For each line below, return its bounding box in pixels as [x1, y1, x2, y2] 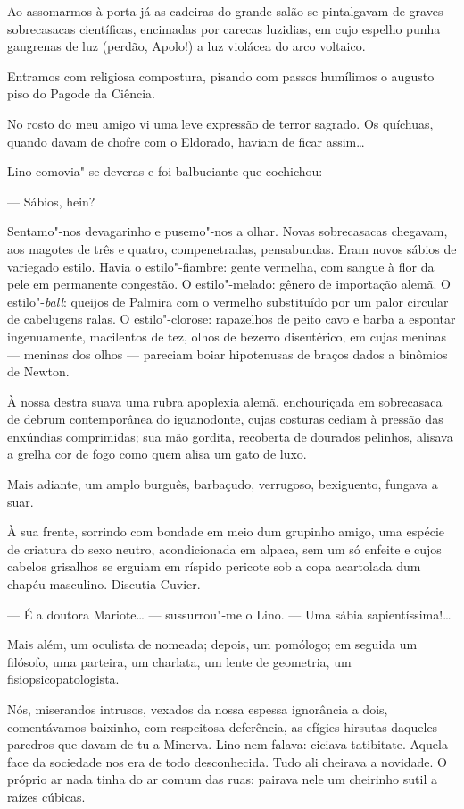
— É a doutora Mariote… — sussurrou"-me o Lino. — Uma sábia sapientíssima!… [7, 604, 452, 623]
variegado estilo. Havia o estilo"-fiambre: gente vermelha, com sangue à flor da [7, 257, 435, 275]
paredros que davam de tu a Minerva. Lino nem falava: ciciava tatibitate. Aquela [7, 735, 448, 754]
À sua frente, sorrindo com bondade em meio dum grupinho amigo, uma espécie [7, 522, 444, 541]
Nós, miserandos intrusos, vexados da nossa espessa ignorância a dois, [7, 700, 388, 718]
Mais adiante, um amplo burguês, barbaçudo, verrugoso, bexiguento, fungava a [7, 475, 438, 493]
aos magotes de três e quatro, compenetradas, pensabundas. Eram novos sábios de [7, 239, 457, 257]
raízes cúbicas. [7, 787, 86, 805]
